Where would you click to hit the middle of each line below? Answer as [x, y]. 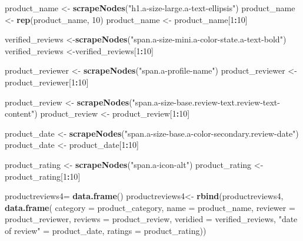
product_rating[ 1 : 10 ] [43, 176]
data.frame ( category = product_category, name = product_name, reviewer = [150, 207]
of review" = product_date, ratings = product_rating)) [106, 230]
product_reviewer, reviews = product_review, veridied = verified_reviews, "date [151, 219]
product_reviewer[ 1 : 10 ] [47, 82]
